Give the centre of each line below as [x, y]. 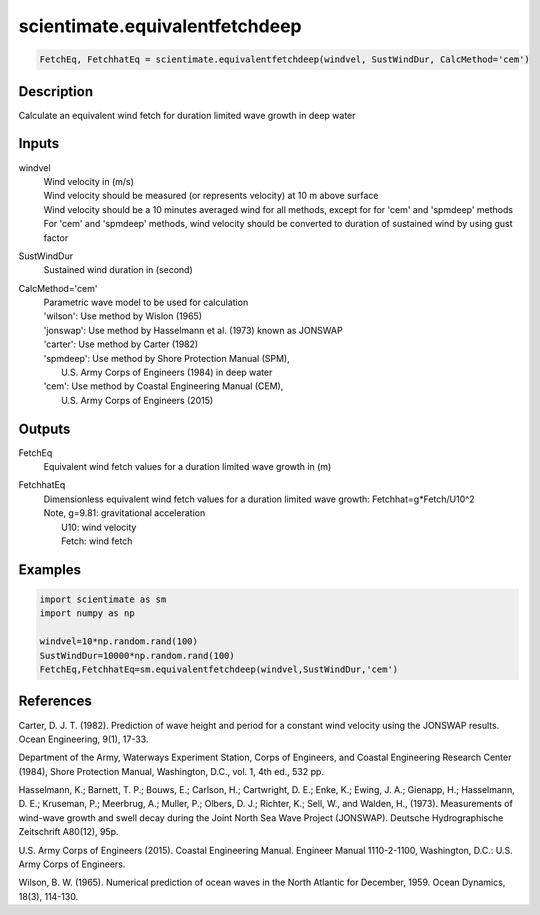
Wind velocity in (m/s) [89, 181]
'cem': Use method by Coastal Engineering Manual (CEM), [163, 386]
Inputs [39, 143]
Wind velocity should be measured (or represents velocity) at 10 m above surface [211, 196]
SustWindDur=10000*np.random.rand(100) [137, 655]
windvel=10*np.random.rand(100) [119, 641]
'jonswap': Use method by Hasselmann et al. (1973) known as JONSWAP [193, 330]
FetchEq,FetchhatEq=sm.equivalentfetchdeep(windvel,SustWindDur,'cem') [219, 669]
